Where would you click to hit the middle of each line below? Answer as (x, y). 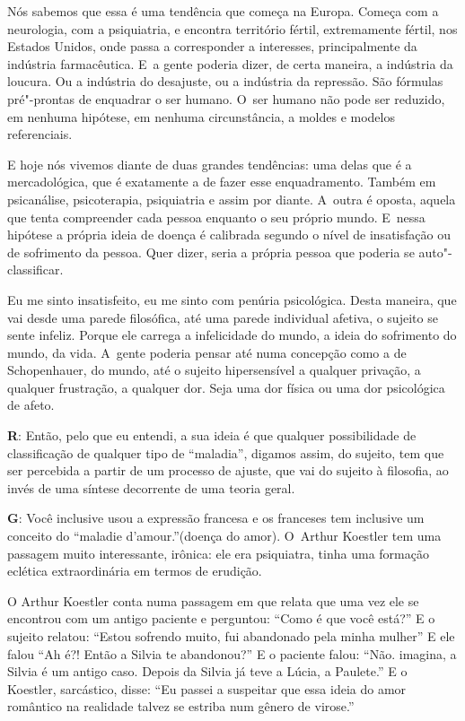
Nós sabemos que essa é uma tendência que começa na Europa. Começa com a (223, 11)
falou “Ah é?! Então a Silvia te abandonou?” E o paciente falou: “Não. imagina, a (232, 653)
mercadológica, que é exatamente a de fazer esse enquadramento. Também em (222, 182)
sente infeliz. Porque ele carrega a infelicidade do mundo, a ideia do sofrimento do (232, 335)
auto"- (435, 252)
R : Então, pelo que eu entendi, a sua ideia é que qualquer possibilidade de (212, 435)
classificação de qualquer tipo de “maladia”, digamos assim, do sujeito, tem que (226, 452)
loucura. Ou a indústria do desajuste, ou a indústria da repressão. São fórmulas (225, 81)
